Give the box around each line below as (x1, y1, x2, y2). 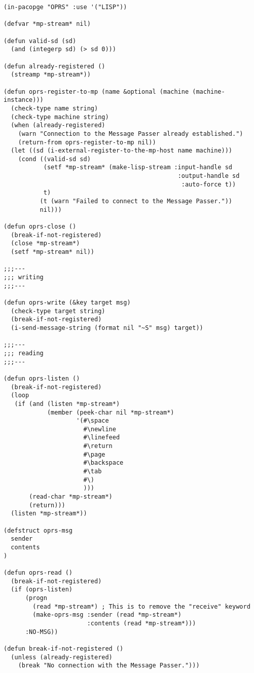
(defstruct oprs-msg (4, 527, 73, 534)
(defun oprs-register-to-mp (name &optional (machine (4, 88, 189, 95)
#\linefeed (83, 434, 120, 441)
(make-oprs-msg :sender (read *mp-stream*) (32, 611, 182, 619)
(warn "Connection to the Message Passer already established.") (18, 130, 243, 137)
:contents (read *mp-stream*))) (87, 619, 196, 627)
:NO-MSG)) (25, 628, 58, 635)
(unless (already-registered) (11, 653, 113, 661)
